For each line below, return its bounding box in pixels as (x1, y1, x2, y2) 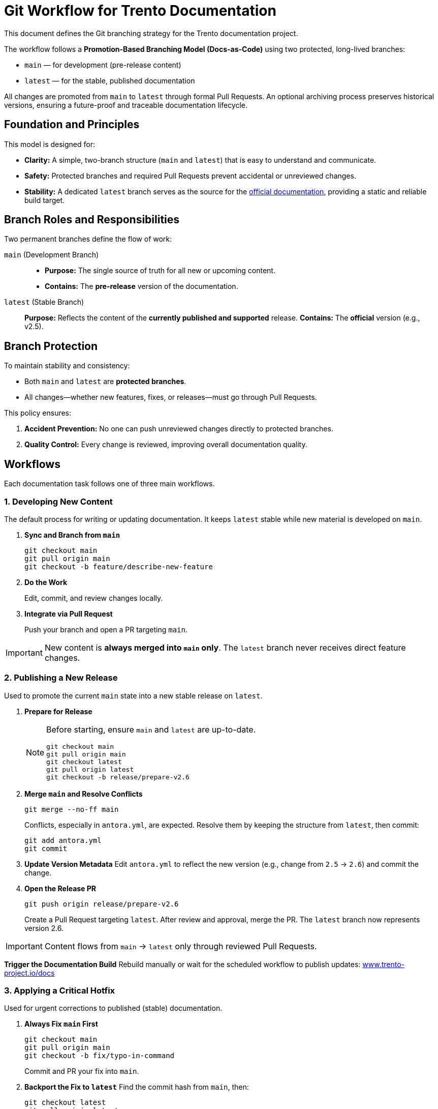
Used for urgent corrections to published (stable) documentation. (4, 1004, 223, 1013)
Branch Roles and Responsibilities (4, 213, 180, 226)
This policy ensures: (4, 408, 72, 418)
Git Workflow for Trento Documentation (4, 2, 276, 19)
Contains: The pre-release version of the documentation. (45, 282, 238, 291)
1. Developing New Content (4, 496, 113, 507)
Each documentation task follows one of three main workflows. (4, 479, 215, 488)
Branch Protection (4, 339, 98, 353)
